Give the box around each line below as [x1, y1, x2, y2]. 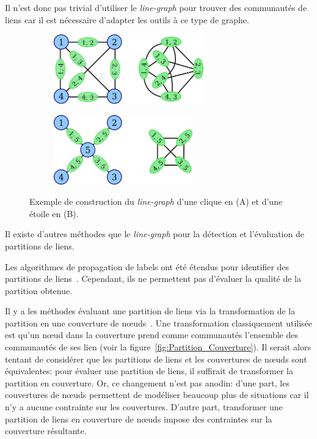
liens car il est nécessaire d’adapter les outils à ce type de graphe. [5, 13, 249, 26]
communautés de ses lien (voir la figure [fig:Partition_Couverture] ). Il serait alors [5, 341, 311, 353]
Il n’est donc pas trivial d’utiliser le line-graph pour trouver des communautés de [5, 1, 307, 13]
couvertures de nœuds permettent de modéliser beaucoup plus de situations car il [5, 388, 309, 401]
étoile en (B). [29, 207, 79, 219]
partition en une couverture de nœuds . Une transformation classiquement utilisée [5, 316, 313, 329]
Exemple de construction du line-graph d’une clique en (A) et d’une [29, 195, 283, 208]
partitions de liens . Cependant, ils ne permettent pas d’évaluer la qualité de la [5, 272, 301, 285]
